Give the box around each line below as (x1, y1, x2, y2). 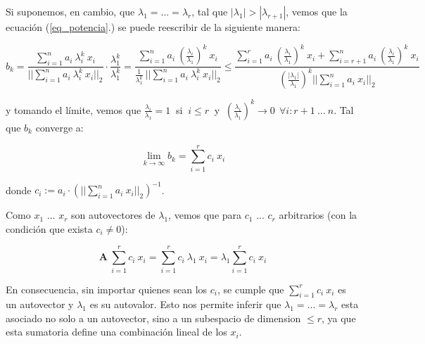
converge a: (35, 120, 84, 134)
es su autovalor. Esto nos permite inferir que (89, 297, 281, 312)
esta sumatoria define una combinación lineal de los (6, 324, 227, 339)
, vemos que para (168, 208, 242, 222)
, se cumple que (217, 281, 284, 296)
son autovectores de (71, 208, 156, 222)
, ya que (321, 310, 356, 325)
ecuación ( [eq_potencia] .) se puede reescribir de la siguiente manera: (6, 20, 300, 34)
